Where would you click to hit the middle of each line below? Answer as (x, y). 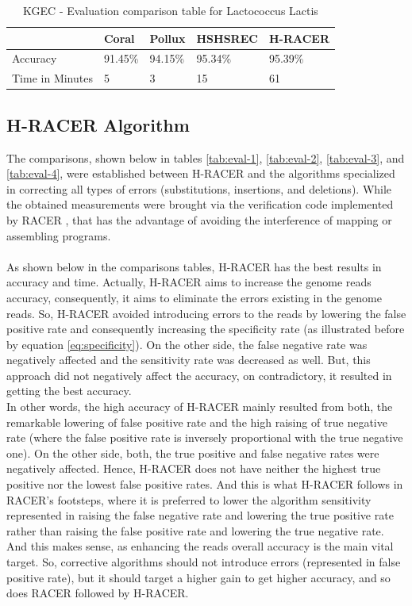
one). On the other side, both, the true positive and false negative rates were (193, 453)
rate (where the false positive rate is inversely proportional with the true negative (205, 437)
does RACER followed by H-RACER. (98, 593)
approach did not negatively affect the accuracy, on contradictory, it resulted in (199, 375)
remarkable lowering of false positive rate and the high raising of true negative (197, 422)
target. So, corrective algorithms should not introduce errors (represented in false (204, 562)
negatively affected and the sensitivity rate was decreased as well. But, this (189, 360)
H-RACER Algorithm (98, 124)
